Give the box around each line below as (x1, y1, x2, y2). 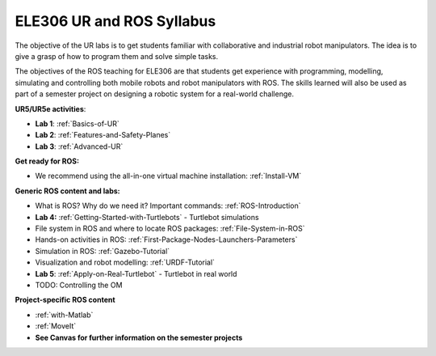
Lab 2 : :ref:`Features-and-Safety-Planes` (35, 130, 171, 140)
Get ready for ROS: (15, 156, 80, 166)
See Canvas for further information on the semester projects (35, 333, 243, 342)
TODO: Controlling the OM (35, 280, 123, 290)
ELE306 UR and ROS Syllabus (15, 12, 216, 30)
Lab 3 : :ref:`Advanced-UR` (35, 142, 124, 151)
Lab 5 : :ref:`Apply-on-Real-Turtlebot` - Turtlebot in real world (35, 269, 237, 278)
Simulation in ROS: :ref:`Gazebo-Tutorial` (35, 246, 170, 256)
